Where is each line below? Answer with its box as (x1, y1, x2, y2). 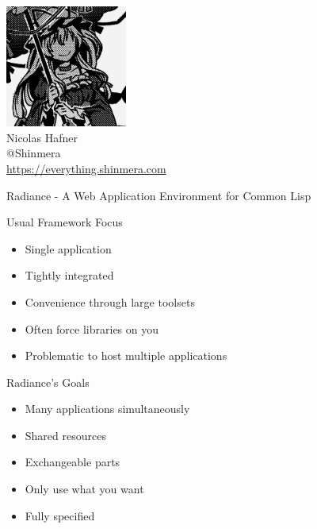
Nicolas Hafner (6, 129, 78, 145)
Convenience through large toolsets (25, 293, 195, 310)
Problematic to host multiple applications (25, 347, 227, 364)
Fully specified (25, 507, 95, 523)
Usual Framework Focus (6, 214, 123, 230)
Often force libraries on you (25, 320, 159, 337)
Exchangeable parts (25, 454, 120, 470)
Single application (25, 240, 112, 257)
